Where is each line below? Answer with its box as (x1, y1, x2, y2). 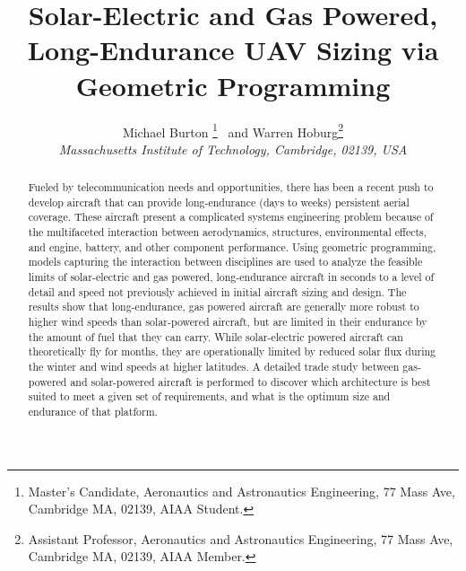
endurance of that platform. (28, 403, 158, 418)
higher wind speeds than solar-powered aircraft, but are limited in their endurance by (28, 314, 427, 329)
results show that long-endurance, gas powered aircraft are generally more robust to (28, 299, 419, 314)
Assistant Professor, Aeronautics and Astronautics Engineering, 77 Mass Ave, (28, 529, 453, 548)
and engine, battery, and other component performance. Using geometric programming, (28, 239, 436, 254)
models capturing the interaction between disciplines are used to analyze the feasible (28, 254, 423, 269)
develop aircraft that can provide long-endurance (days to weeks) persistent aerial (28, 194, 410, 209)
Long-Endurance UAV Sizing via (27, 31, 439, 68)
